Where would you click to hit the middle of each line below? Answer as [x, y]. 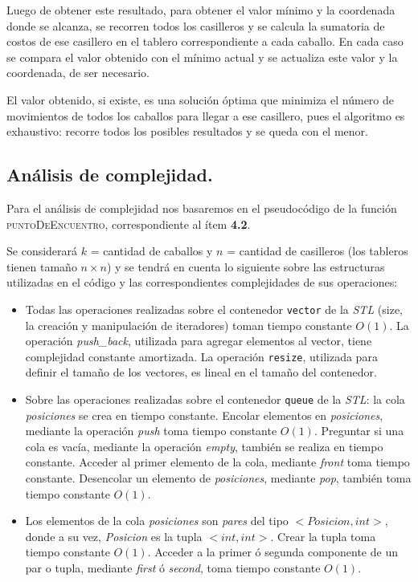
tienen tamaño [42, 266]
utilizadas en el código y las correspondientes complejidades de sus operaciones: [202, 282]
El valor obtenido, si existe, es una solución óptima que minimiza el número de [201, 99]
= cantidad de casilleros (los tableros [318, 251]
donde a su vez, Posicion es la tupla [114, 536]
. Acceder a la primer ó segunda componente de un [273, 552]
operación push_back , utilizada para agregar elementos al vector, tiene [199, 341]
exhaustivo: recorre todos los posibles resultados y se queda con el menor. [187, 131]
